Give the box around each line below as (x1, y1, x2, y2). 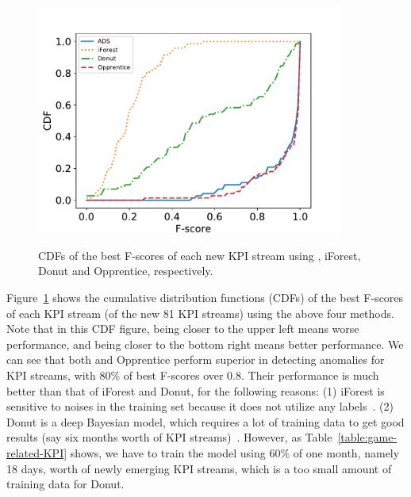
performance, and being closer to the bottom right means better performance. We (6, 335, 404, 352)
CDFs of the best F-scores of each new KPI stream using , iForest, (38, 247, 361, 263)
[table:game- (337, 429, 398, 445)
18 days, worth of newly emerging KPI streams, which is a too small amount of (6, 460, 392, 476)
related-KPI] (6, 444, 67, 461)
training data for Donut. (6, 476, 125, 492)
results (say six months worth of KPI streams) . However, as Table (6, 429, 332, 445)
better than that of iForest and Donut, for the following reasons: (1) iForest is (6, 382, 385, 399)
